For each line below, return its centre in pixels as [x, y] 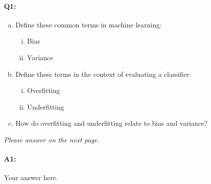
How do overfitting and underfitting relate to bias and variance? [111, 123]
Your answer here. [31, 177]
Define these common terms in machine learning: [89, 24]
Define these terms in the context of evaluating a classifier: [103, 74]
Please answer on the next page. [52, 139]
